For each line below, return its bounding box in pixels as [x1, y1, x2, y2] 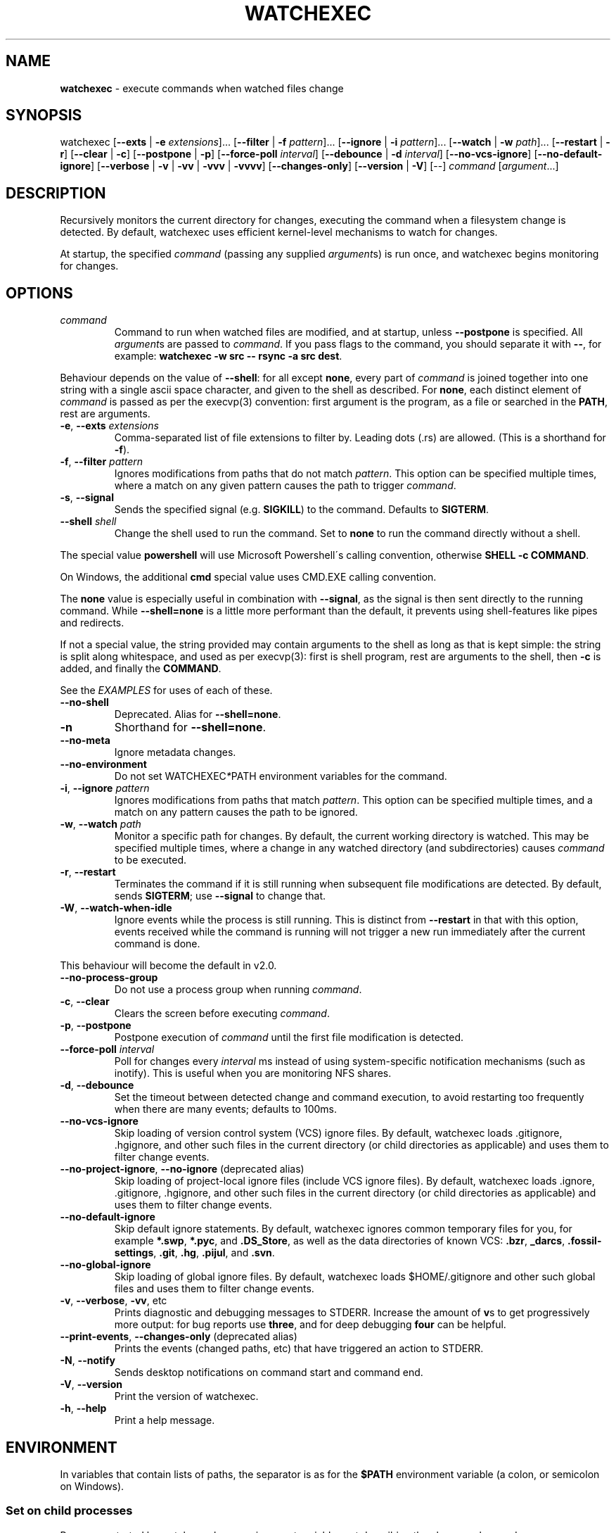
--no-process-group [60, 971, 158, 984]
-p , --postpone [60, 1019, 131, 1032]
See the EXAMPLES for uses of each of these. [60, 684, 273, 697]
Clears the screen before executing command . [114, 1007, 330, 1020]
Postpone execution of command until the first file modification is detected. [114, 1031, 464, 1044]
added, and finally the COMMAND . [60, 662, 222, 675]
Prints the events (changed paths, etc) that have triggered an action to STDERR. [114, 1342, 484, 1355]
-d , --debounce [60, 1079, 134, 1092]
